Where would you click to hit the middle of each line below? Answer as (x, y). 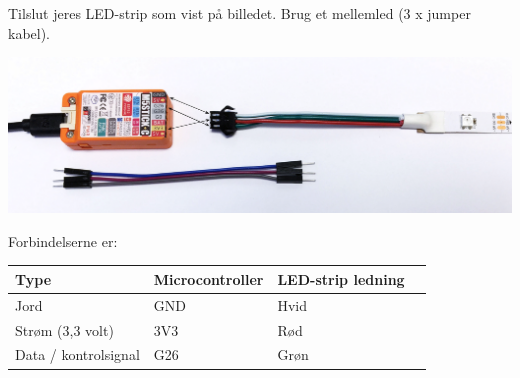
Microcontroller (208, 278)
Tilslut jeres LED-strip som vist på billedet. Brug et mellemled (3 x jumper (239, 13)
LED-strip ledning (341, 278)
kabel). (29, 32)
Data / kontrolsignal (77, 354)
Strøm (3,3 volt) (64, 329)
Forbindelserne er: (63, 240)
